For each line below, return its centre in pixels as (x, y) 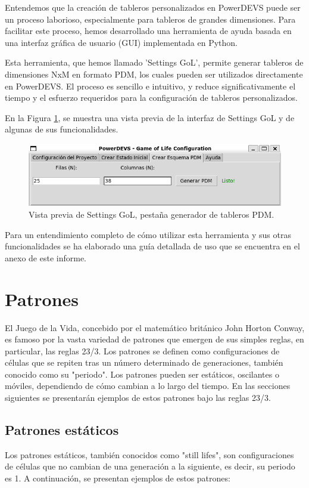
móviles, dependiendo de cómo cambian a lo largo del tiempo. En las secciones (148, 386)
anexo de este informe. (46, 257)
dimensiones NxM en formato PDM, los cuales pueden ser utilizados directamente (154, 74)
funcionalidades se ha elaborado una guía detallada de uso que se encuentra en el (152, 246)
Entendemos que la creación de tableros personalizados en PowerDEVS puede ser (153, 7)
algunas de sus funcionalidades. (62, 129)
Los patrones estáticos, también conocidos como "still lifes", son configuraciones (149, 454)
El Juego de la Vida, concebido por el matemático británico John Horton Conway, (155, 327)
